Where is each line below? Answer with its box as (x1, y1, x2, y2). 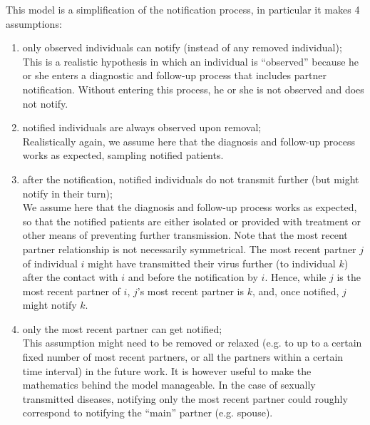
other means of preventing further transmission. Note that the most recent (22, 227, 348, 242)
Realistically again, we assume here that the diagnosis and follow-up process (22, 133, 356, 148)
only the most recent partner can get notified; (22, 321, 222, 336)
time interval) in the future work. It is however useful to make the (22, 363, 312, 378)
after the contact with (22, 270, 118, 285)
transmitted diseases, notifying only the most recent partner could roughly (22, 391, 348, 406)
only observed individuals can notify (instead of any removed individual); (22, 40, 342, 55)
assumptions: (6, 16, 62, 31)
